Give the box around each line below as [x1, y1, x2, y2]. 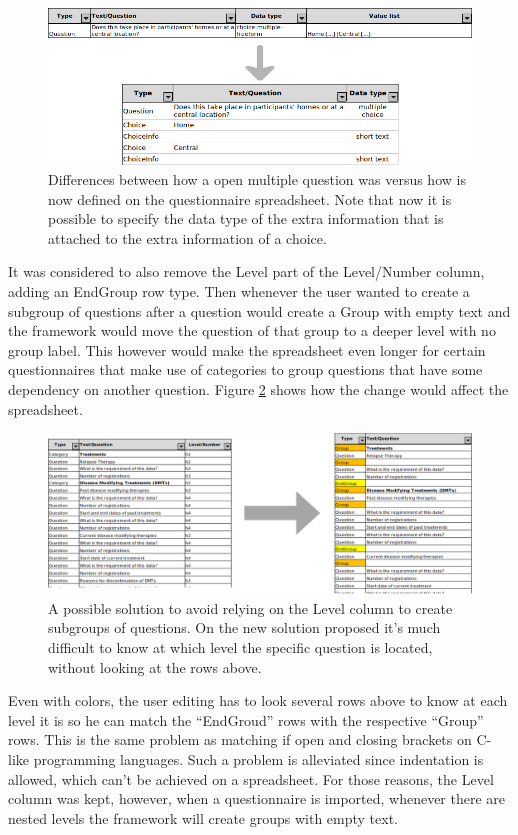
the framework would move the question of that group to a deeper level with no [8, 320, 496, 341]
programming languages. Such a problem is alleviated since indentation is [33, 748, 484, 769]
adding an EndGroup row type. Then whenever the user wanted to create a [8, 280, 470, 301]
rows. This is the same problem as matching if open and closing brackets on [8, 729, 472, 750]
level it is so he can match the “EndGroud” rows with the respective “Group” [8, 709, 484, 730]
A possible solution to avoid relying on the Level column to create [48, 597, 453, 618]
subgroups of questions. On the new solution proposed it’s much [48, 617, 441, 638]
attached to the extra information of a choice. [48, 227, 327, 248]
